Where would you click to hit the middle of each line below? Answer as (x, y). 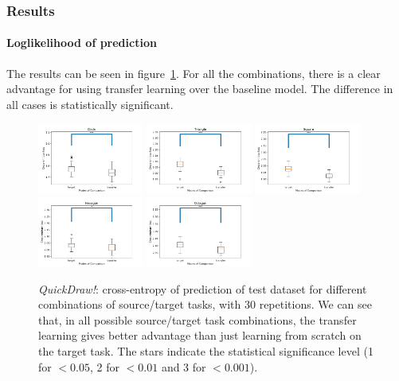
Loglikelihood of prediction (82, 43)
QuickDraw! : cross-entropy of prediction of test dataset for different (203, 288)
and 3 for (184, 366)
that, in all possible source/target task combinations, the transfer (198, 319)
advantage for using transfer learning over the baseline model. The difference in (200, 89)
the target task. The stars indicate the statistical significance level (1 (206, 351)
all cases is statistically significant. (90, 104)
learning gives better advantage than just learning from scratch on (200, 335)
